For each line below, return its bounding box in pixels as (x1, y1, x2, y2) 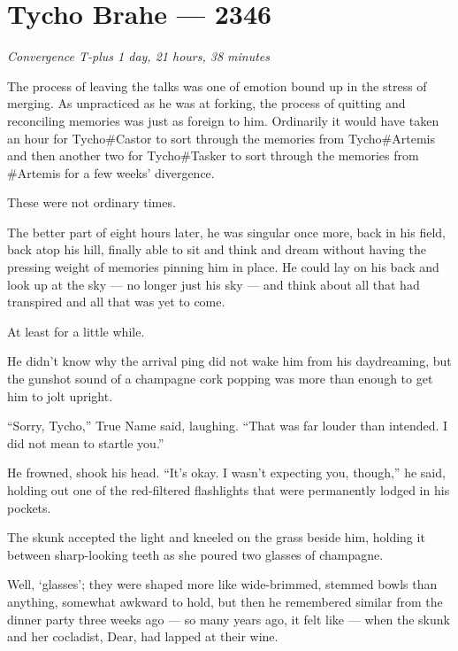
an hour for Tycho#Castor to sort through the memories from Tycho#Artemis (7, 128, 435, 147)
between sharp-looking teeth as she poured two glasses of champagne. (7, 545, 384, 563)
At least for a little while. (7, 322, 145, 340)
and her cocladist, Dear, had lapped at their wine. (7, 627, 279, 646)
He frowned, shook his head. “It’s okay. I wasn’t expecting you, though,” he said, (7, 463, 446, 482)
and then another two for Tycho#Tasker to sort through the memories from (7, 146, 419, 165)
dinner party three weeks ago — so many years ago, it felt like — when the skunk (7, 609, 450, 628)
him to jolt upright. (7, 386, 113, 405)
